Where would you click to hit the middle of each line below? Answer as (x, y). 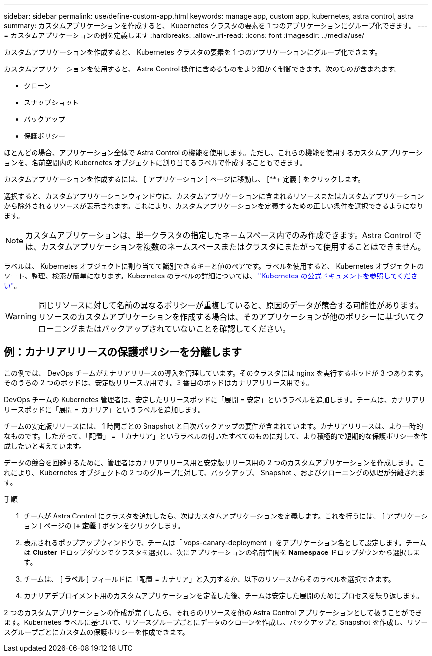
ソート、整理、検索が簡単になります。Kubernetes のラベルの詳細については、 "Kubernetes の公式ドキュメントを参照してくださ (211, 276)
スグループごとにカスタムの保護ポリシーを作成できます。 (97, 632)
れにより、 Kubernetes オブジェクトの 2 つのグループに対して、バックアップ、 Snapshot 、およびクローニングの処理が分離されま (215, 472)
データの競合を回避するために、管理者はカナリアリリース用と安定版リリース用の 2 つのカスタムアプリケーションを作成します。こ (214, 462)
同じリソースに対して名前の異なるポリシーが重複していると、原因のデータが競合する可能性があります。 (231, 305)
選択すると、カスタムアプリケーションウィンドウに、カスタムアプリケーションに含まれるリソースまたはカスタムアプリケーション (214, 196)
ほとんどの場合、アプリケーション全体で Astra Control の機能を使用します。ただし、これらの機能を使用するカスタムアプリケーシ (213, 153)
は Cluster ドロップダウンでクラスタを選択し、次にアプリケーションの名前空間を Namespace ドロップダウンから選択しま (222, 552)
